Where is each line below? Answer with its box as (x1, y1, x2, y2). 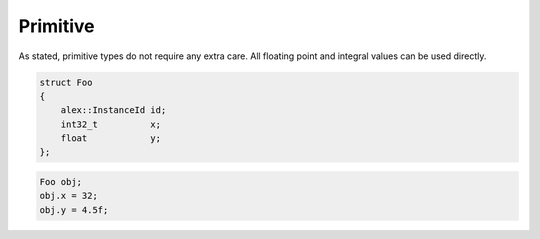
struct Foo (39, 76, 93, 88)
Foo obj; (39, 176, 83, 188)
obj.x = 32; (39, 190, 99, 202)
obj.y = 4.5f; (39, 204, 109, 215)
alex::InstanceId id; (60, 105, 167, 116)
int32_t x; (60, 118, 162, 130)
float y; (60, 133, 162, 144)
